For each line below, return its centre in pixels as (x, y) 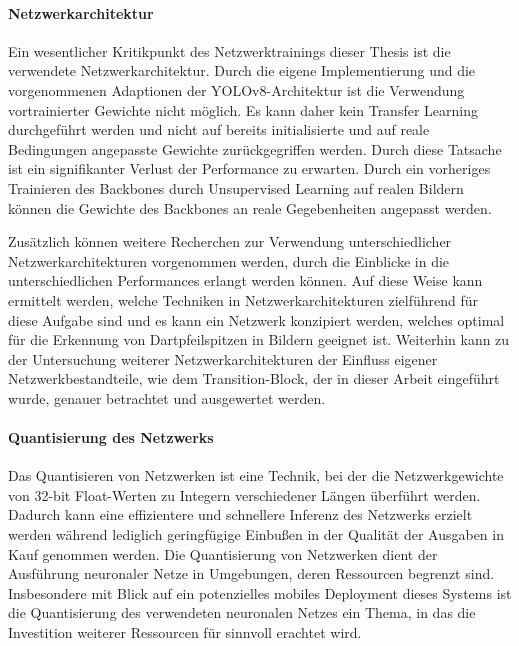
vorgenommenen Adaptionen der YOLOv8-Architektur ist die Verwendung (236, 89)
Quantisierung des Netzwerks (111, 437)
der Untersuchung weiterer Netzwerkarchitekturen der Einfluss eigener (223, 358)
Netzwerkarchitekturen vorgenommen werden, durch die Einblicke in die (229, 260)
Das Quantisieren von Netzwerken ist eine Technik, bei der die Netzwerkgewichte (256, 475)
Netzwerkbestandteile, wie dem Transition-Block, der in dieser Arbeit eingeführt (254, 378)
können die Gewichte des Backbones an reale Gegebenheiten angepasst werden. (250, 207)
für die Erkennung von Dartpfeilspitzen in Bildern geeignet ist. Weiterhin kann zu (259, 339)
